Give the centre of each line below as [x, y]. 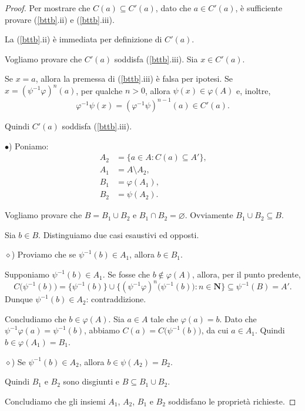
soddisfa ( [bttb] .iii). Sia [156, 59]
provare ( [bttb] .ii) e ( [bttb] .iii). [60, 19]
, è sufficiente [259, 8]
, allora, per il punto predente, [246, 274]
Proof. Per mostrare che [48, 8]
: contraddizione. [116, 299]
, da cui [215, 330]
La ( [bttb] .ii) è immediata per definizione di [83, 39]
